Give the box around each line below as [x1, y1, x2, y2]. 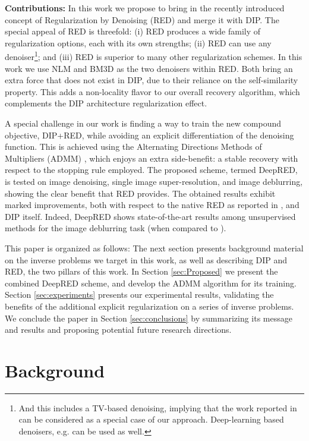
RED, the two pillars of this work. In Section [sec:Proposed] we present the [5, 265, 278, 278]
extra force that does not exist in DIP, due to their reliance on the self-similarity [5, 74, 298, 86]
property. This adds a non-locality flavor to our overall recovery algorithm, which [5, 85, 300, 97]
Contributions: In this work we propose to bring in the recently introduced [5, 2, 285, 14]
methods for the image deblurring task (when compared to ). [5, 222, 226, 234]
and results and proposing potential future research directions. [5, 323, 232, 336]
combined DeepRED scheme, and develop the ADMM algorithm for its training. [5, 276, 297, 289]
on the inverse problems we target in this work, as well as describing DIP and [5, 253, 288, 266]
